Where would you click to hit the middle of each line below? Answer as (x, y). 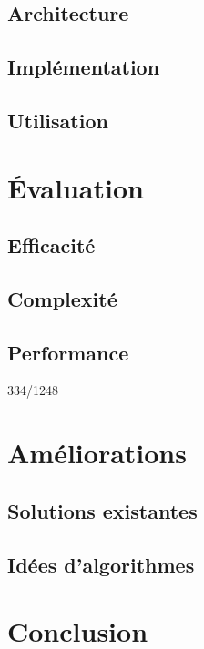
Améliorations (97, 453)
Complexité (62, 298)
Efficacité (51, 245)
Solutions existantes (102, 510)
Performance (68, 352)
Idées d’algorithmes (101, 564)
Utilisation (58, 120)
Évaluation (76, 187)
